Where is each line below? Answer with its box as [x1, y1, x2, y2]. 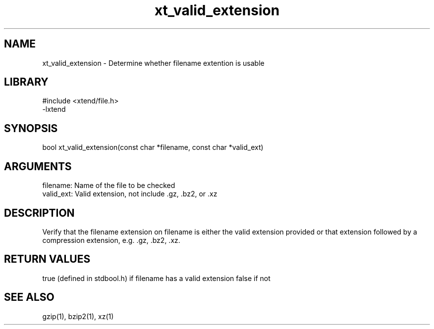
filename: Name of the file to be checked [42, 181, 175, 190]
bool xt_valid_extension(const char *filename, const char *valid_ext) [42, 143, 264, 152]
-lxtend [42, 105, 66, 114]
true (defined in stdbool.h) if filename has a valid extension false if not [42, 274, 271, 282]
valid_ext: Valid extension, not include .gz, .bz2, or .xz [42, 189, 217, 198]
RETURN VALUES [4, 253, 91, 266]
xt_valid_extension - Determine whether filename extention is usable [42, 58, 265, 67]
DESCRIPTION [4, 206, 75, 219]
